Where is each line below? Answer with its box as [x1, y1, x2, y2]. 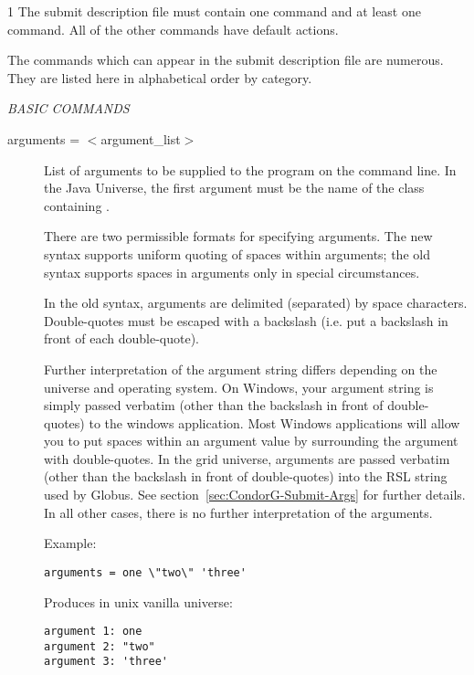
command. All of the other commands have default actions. [7, 19, 339, 38]
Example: [44, 533, 97, 553]
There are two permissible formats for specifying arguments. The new [44, 227, 433, 246]
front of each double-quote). [44, 329, 200, 348]
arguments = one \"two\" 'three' [44, 565, 247, 579]
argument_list [100, 129, 181, 148]
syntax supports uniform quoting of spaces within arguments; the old [44, 244, 430, 263]
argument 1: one [44, 625, 142, 638]
